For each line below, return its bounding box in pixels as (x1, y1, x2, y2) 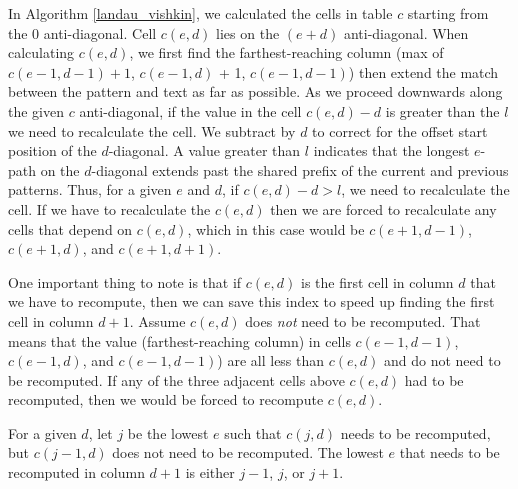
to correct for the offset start (312, 120, 488, 141)
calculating (8, 42, 75, 63)
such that (224, 422, 282, 443)
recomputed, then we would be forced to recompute (8, 389, 324, 410)
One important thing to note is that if (8, 271, 242, 292)
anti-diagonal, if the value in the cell (79, 100, 302, 121)
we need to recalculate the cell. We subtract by (8, 120, 296, 141)
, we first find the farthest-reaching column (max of (129, 42, 444, 63)
